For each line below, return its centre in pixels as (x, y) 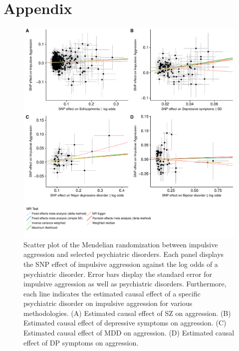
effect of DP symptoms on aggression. (81, 342)
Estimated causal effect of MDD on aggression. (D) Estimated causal (129, 333)
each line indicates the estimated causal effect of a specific (112, 293)
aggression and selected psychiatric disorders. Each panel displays (124, 254)
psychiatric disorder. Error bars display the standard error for (118, 274)
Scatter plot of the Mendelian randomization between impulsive (121, 244)
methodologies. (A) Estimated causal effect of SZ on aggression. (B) (127, 313)
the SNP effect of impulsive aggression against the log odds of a (121, 264)
